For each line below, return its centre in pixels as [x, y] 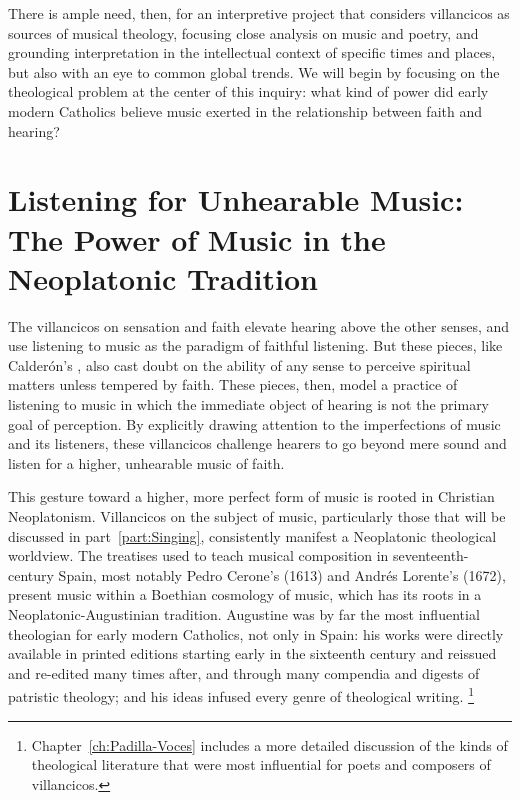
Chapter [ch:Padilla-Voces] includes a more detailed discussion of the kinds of [269, 744]
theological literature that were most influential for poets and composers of [261, 764]
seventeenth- [431, 555]
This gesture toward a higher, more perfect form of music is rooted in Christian [251, 496]
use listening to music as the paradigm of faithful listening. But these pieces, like [255, 345]
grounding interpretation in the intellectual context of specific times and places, [252, 52]
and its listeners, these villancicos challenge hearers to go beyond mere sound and [257, 443]
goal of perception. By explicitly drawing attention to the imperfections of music [254, 423]
